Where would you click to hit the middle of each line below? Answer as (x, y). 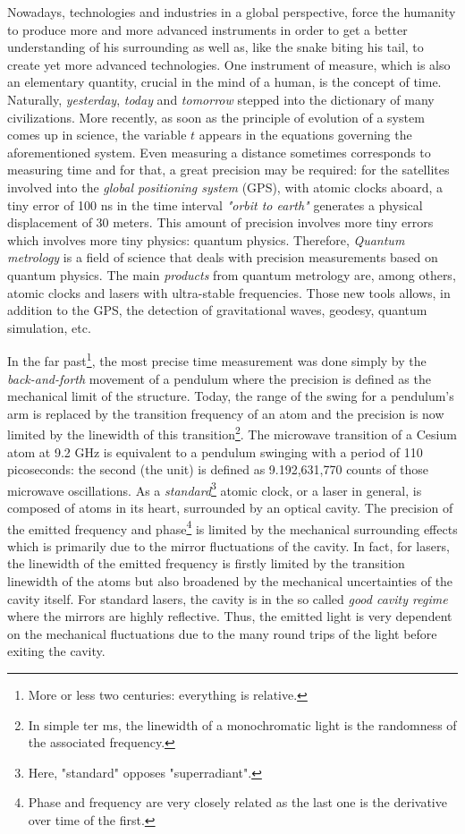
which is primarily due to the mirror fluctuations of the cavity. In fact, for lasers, (228, 545)
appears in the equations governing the (305, 135)
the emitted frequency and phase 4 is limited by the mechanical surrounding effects (232, 527)
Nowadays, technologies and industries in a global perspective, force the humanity (232, 12)
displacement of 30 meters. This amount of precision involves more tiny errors (220, 222)
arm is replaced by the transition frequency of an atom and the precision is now (226, 413)
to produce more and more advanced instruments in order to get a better (207, 29)
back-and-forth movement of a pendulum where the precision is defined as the (219, 378)
